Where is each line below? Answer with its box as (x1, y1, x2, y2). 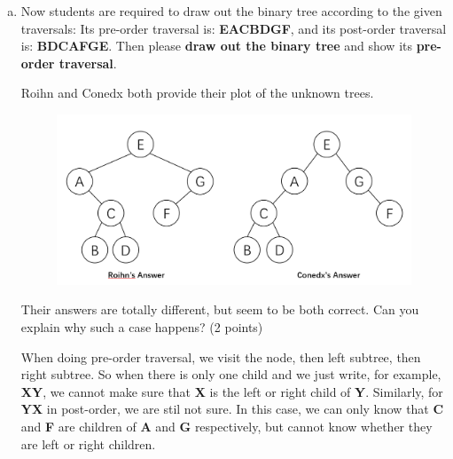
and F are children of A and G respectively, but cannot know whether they (20, 417, 433, 436)
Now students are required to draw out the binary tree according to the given (20, 2, 442, 20)
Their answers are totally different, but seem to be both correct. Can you (20, 300, 419, 319)
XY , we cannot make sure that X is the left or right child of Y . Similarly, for (20, 382, 443, 400)
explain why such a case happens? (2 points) (20, 318, 263, 336)
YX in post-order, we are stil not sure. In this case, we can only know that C (20, 400, 444, 418)
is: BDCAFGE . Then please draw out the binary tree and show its (20, 36, 412, 55)
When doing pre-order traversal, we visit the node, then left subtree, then (20, 347, 421, 366)
